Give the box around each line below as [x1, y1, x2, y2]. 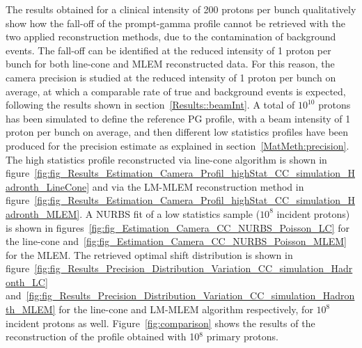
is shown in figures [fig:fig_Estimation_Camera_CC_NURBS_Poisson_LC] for [6, 220, 349, 235]
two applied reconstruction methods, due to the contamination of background [6, 29, 336, 44]
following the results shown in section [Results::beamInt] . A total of [6, 97, 295, 112]
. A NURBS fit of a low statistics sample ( [79, 206, 260, 221]
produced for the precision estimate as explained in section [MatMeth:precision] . [6, 138, 349, 152]
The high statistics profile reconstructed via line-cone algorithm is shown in [6, 152, 327, 166]
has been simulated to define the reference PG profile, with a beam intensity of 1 [6, 111, 351, 125]
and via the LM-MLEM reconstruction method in [92, 179, 304, 193]
